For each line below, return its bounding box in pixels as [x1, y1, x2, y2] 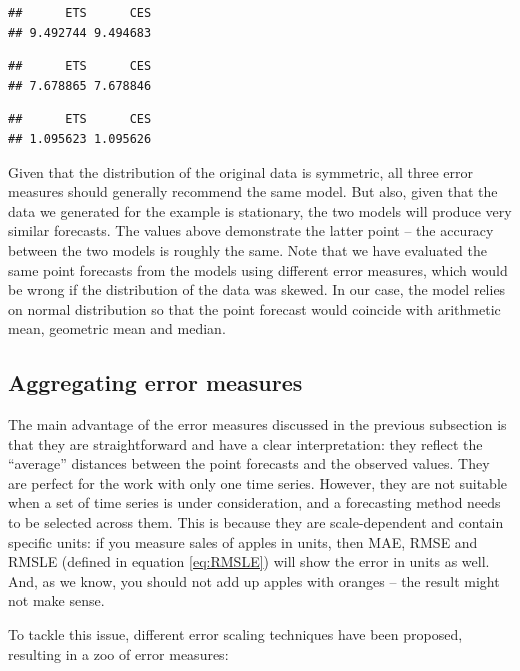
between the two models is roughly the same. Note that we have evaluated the [8, 239, 487, 260]
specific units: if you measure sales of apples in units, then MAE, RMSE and [8, 531, 478, 552]
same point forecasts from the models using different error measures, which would [8, 259, 508, 280]
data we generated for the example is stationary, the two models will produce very [8, 200, 512, 221]
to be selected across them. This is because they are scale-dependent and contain [8, 512, 504, 533]
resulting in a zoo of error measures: [8, 643, 229, 664]
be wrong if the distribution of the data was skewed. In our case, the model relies [8, 279, 506, 300]
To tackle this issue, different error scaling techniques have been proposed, [8, 624, 463, 645]
